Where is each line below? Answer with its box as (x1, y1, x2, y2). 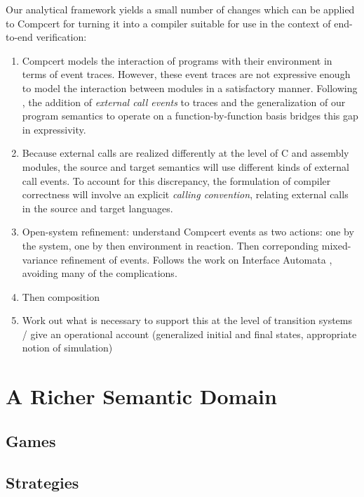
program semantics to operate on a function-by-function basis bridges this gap (22, 108, 358, 123)
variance (22, 252, 58, 266)
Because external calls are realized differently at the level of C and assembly (22, 146, 349, 160)
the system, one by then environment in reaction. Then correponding (22, 238, 319, 252)
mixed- (321, 238, 351, 252)
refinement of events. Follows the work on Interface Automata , (60, 252, 332, 266)
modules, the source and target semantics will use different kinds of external (22, 159, 349, 174)
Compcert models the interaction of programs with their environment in (22, 53, 332, 67)
